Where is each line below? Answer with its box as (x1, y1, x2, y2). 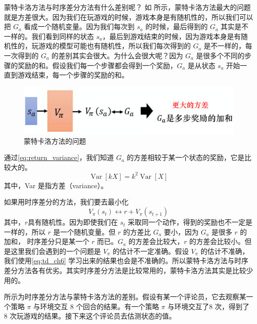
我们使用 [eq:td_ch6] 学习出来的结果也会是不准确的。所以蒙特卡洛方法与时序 (4, 255, 249, 266)
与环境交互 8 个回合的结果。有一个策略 (33, 301, 159, 311)
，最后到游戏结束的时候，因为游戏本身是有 (102, 31, 241, 41)
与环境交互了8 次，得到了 (167, 301, 250, 311)
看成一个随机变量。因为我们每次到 (24, 21, 135, 32)
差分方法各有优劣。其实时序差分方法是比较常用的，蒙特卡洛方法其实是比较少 (4, 265, 253, 276)
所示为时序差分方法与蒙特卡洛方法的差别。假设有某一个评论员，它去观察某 (4, 291, 246, 302)
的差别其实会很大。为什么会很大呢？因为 (51, 50, 183, 60)
